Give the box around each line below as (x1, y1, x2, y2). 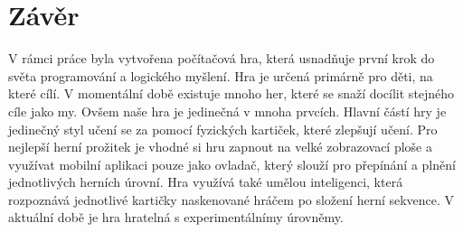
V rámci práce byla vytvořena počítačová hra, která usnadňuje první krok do (8, 49, 435, 68)
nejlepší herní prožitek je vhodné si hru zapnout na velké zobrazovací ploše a (8, 137, 432, 156)
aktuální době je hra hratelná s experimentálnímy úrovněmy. (8, 208, 344, 227)
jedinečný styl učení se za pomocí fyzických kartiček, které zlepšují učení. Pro (8, 119, 438, 138)
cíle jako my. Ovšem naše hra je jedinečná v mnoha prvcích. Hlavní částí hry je (8, 101, 447, 120)
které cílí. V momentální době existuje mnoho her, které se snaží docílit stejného (8, 84, 455, 103)
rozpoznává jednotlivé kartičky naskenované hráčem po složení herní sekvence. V (8, 190, 455, 209)
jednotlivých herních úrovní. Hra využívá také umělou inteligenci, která (8, 172, 403, 191)
